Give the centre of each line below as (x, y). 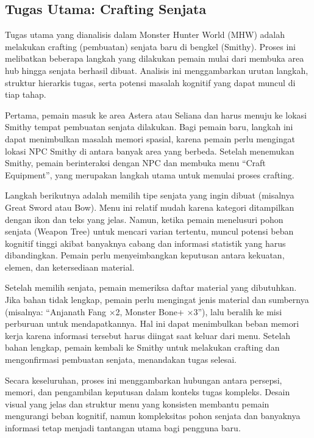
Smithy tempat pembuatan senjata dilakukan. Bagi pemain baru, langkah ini (149, 127)
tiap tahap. (26, 94)
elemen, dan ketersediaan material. (70, 267)
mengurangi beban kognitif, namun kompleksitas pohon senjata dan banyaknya (153, 416)
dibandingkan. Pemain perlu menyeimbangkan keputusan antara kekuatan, (145, 255)
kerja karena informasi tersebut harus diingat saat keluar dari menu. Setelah (148, 335)
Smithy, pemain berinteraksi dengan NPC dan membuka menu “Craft (135, 163)
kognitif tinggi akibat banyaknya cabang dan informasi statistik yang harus (145, 243)
